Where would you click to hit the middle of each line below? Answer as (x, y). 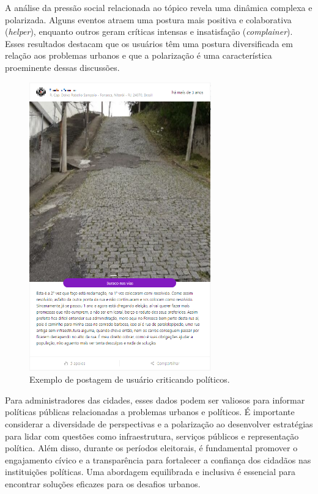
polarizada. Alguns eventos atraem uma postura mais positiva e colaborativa (148, 19)
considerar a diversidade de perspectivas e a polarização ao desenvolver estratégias (159, 424)
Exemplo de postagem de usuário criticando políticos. (130, 379)
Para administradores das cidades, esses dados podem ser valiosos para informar (155, 400)
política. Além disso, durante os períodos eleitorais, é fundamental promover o (151, 448)
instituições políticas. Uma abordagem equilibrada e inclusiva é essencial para (150, 472)
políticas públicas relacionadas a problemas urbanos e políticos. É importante (150, 412)
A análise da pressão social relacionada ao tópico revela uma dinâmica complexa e (159, 7)
